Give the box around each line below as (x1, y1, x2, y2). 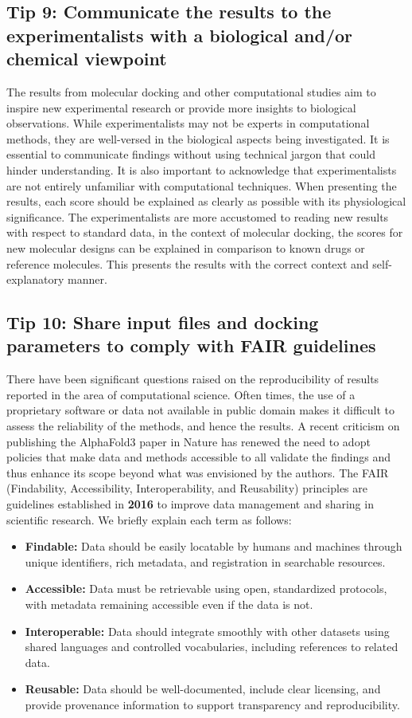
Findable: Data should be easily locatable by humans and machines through (25, 538, 402, 555)
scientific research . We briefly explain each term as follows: (6, 511, 292, 528)
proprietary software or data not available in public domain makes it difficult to (6, 402, 395, 418)
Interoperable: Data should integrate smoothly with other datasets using (25, 622, 390, 639)
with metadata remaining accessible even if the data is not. (25, 596, 313, 613)
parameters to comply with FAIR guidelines (6, 333, 376, 358)
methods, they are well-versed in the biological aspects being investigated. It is (6, 130, 390, 147)
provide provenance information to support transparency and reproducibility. (25, 696, 400, 712)
